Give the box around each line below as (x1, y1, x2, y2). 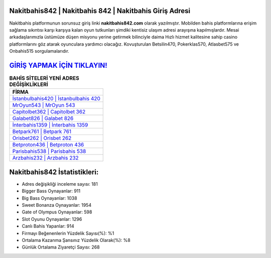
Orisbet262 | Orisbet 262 (12, 135, 72, 142)
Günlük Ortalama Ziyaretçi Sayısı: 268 (22, 244, 100, 250)
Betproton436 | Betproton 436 (12, 141, 84, 148)
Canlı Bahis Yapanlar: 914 (22, 223, 75, 229)
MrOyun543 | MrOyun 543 (12, 102, 75, 109)
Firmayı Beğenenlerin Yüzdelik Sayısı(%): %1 (22, 230, 114, 236)
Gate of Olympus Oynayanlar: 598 (22, 209, 92, 215)
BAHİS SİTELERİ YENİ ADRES (9, 75, 80, 82)
